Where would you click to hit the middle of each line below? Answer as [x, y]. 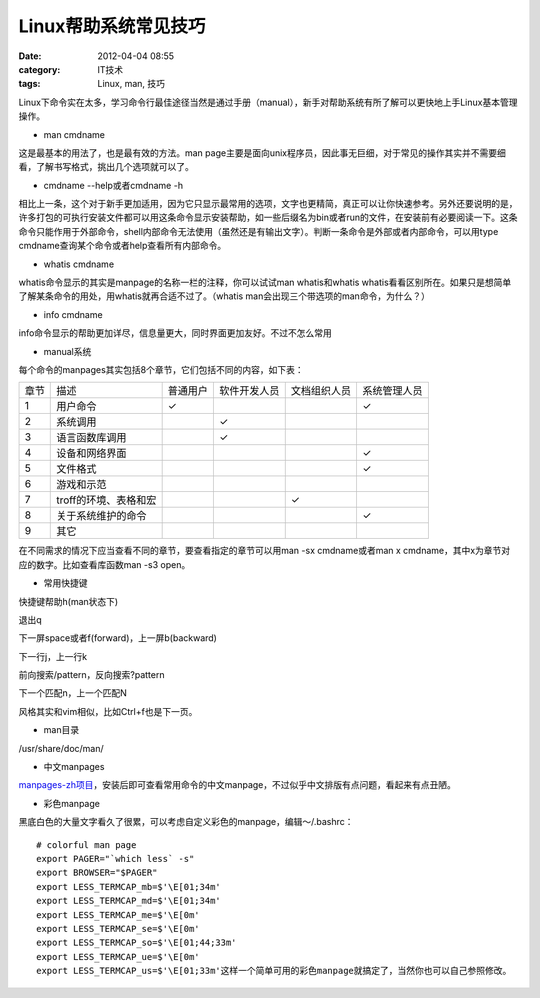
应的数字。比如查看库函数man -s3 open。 [104, 564]
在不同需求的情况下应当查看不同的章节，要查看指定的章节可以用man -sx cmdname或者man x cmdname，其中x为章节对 [264, 551]
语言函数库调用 [91, 438]
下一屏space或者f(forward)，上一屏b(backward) [117, 638]
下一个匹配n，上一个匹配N [72, 693]
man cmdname [74, 134]
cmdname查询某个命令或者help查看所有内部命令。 [122, 246]
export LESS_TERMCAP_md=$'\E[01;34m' [129, 901]
